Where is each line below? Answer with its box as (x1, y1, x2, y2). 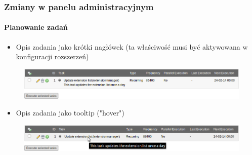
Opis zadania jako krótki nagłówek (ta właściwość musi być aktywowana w (16, 41, 248, 52)
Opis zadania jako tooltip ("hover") (16, 107, 124, 118)
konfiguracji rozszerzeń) (16, 51, 89, 62)
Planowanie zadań (4, 22, 68, 32)
